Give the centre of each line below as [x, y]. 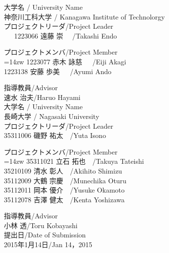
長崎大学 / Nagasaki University [52, 116]
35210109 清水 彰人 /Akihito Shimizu [63, 170]
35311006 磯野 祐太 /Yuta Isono [55, 135]
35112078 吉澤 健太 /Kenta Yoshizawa [64, 199]
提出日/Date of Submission [45, 235]
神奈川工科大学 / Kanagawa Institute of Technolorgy [84, 16]
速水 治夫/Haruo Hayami [42, 97]
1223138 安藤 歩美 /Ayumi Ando [58, 71]
